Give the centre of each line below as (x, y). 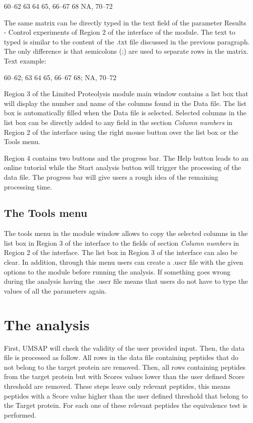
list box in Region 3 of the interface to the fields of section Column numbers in (122, 243)
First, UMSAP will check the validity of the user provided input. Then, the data (124, 348)
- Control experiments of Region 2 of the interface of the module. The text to (120, 32)
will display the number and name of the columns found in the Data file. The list (125, 103)
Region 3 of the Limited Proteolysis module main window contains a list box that (126, 94)
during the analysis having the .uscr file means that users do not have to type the (126, 281)
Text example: (25, 60)
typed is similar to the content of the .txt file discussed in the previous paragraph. (127, 41)
